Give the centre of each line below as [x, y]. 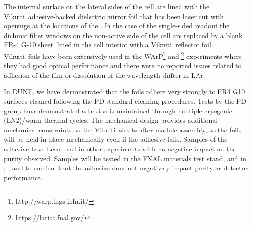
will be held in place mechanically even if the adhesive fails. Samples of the [116, 139]
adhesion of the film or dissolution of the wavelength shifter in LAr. [105, 75]
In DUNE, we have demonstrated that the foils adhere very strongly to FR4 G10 [125, 91]
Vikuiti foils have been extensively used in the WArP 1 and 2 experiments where [123, 55]
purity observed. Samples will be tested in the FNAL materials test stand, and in [125, 158]
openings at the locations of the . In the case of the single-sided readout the [117, 26]
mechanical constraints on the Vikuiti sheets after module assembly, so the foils [123, 129]
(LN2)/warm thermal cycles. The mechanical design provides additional [111, 120]
